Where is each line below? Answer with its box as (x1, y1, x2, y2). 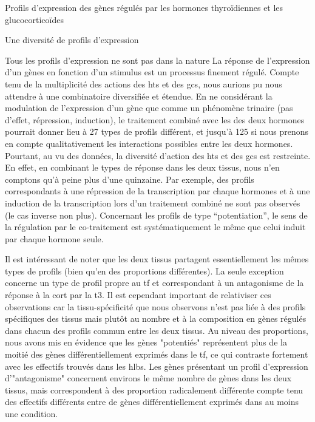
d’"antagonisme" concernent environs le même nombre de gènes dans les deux (5, 372, 292, 384)
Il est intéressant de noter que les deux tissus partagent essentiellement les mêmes (5, 253, 309, 265)
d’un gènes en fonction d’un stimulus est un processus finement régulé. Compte (5, 66, 299, 78)
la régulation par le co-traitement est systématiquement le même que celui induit (5, 220, 306, 233)
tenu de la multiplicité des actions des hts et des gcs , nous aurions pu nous (5, 77, 282, 90)
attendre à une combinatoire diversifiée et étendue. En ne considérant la (5, 89, 273, 102)
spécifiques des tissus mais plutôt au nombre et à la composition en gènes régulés (5, 312, 307, 325)
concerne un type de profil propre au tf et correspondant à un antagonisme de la (5, 276, 304, 289)
